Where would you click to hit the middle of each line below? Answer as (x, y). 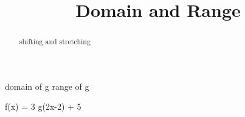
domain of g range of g (47, 86)
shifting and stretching (55, 42)
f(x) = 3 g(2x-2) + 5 (43, 106)
